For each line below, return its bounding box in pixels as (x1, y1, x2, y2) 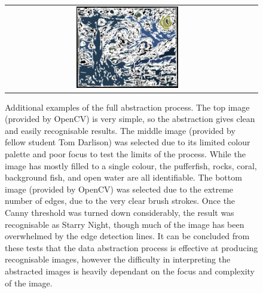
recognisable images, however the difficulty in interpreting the (5, 253, 231, 265)
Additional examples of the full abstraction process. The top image (5, 100, 250, 113)
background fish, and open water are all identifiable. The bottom (5, 171, 242, 184)
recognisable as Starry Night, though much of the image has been (5, 218, 244, 230)
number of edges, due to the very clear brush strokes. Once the (5, 194, 236, 207)
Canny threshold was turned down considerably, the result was (5, 206, 234, 219)
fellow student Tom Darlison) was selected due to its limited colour (5, 136, 250, 148)
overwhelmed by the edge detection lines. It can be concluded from (5, 230, 250, 242)
